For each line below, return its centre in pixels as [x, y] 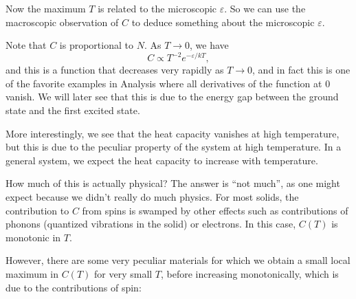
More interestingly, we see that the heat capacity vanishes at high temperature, [173, 133]
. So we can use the [265, 8]
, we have [209, 45]
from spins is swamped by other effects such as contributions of [215, 210]
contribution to [37, 210]
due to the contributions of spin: [74, 287]
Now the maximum [46, 8]
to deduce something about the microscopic [223, 22]
